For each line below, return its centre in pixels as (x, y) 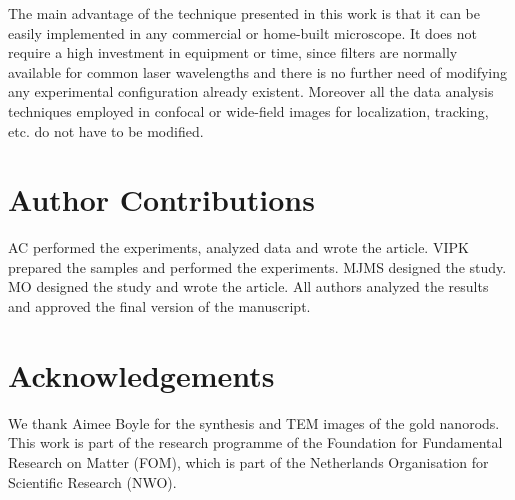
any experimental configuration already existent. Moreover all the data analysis (251, 91)
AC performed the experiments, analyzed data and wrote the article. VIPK (238, 247)
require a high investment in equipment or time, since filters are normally (233, 52)
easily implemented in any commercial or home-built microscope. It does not (242, 32)
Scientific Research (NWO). (92, 481)
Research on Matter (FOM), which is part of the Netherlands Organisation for (248, 461)
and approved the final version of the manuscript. (159, 306)
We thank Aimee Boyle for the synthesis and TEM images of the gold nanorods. (254, 422)
